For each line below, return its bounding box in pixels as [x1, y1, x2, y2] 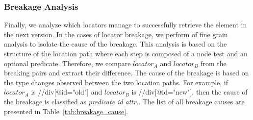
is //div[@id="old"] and [31, 87, 102, 97]
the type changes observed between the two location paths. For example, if [4, 77, 228, 87]
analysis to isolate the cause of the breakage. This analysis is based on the [4, 39, 227, 49]
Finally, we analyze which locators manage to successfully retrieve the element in [4, 20, 247, 30]
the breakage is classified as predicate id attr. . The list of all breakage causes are [4, 96, 245, 106]
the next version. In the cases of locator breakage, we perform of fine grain [4, 29, 228, 39]
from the [201, 58, 227, 68]
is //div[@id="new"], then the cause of [131, 87, 248, 97]
